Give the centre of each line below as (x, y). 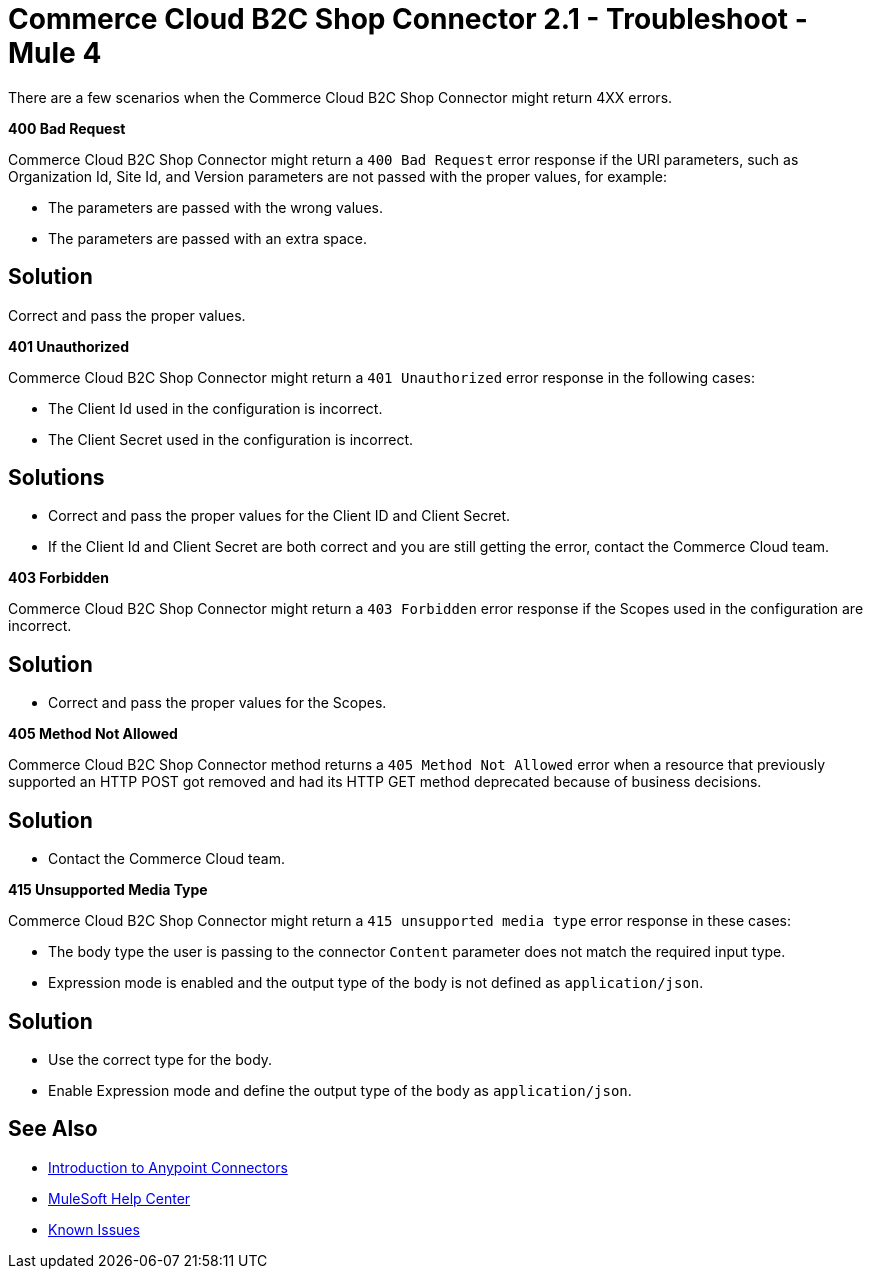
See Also (53, 1129)
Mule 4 (55, 53)
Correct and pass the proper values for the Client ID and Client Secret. (279, 516)
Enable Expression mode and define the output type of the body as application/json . (340, 1090)
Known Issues (94, 1229)
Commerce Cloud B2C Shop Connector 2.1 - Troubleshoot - (408, 19)
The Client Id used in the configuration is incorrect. (215, 408)
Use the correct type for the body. (160, 1059)
